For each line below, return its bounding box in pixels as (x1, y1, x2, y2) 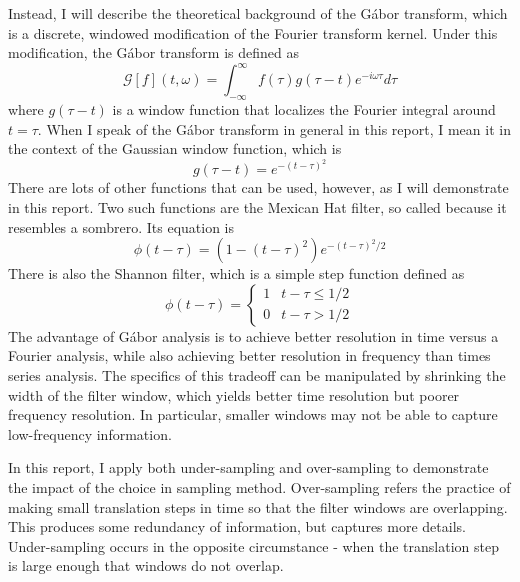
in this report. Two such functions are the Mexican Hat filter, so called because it (8, 197, 507, 218)
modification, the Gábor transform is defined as (8, 42, 299, 63)
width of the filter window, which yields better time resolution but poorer (8, 384, 460, 405)
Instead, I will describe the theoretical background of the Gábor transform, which (8, 3, 508, 23)
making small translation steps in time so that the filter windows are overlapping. (8, 496, 508, 517)
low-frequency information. (8, 423, 172, 444)
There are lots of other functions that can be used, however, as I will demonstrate (8, 177, 509, 198)
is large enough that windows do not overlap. (8, 555, 284, 576)
